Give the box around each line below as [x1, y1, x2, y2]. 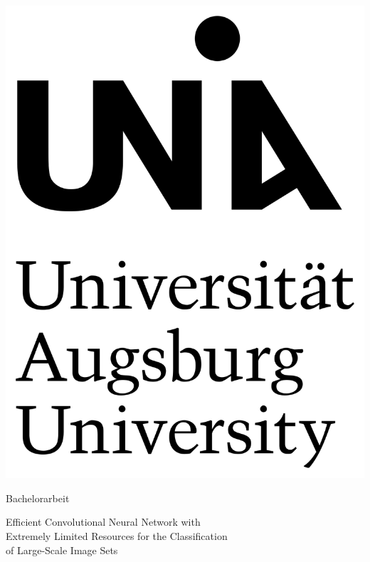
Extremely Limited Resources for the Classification [6, 528, 228, 543]
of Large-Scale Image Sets [6, 542, 118, 557]
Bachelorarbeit [6, 490, 70, 505]
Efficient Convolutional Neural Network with [6, 514, 201, 529]
